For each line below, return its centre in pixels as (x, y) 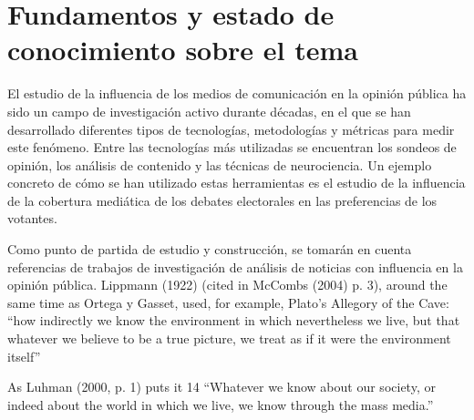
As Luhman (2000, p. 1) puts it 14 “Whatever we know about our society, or (222, 387)
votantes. (32, 218)
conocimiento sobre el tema (183, 50)
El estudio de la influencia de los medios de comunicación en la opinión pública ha (237, 93)
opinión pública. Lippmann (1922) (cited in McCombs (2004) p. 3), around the (227, 285)
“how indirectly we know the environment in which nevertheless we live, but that (234, 320)
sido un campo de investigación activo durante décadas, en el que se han (209, 111)
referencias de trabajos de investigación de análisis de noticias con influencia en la (235, 266)
